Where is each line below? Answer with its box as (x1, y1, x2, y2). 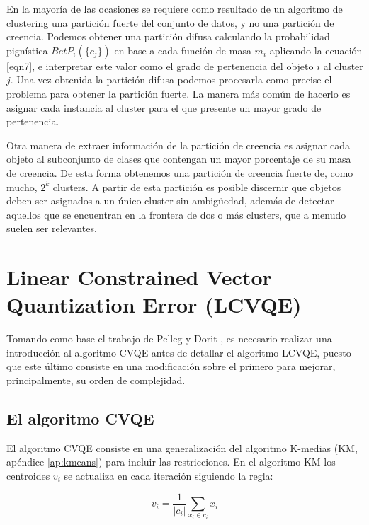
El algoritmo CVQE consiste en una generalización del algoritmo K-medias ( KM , (6, 440, 358, 455)
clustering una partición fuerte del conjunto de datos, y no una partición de (6, 15, 334, 30)
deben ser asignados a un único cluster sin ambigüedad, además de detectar (6, 193, 334, 208)
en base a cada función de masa (114, 42, 251, 57)
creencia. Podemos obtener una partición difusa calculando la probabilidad (6, 29, 330, 44)
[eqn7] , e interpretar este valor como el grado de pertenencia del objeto (6, 58, 314, 73)
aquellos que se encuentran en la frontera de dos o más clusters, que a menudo (6, 207, 346, 221)
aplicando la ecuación (269, 42, 363, 57)
